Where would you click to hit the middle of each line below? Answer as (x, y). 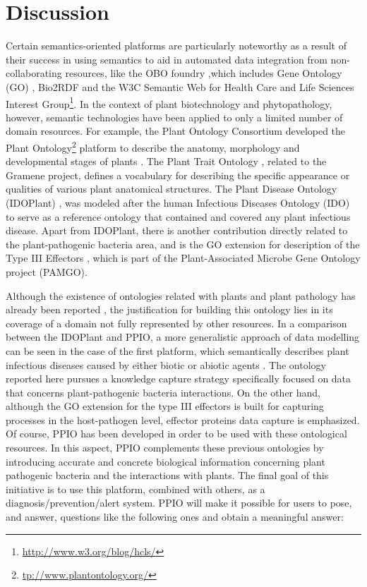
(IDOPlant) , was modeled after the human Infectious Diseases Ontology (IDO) (178, 202)
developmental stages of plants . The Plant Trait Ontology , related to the (166, 161)
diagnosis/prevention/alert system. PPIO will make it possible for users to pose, (179, 503)
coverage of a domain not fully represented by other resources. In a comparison (176, 323)
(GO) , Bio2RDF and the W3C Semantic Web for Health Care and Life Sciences (180, 86)
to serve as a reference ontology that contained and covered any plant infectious (178, 216)
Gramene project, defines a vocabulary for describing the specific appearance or (178, 175)
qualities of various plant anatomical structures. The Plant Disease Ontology (172, 189)
